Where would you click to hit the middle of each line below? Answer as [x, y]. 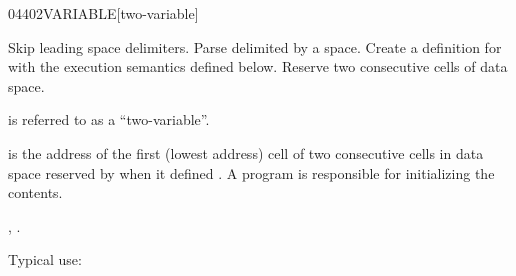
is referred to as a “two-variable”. [109, 119]
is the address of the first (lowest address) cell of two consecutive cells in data [246, 152]
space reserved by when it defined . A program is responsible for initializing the [251, 172]
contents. [35, 192]
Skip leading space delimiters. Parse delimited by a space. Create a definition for [255, 46]
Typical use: [45, 259]
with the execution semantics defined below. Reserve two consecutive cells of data [258, 66]
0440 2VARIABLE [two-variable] [103, 13]
